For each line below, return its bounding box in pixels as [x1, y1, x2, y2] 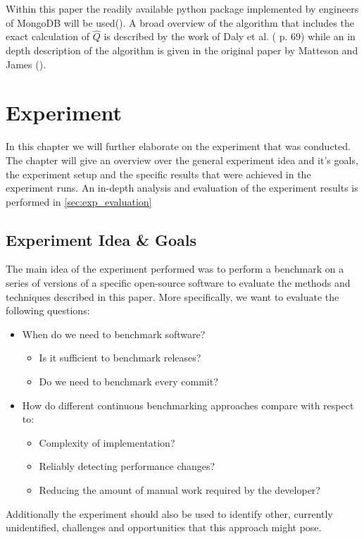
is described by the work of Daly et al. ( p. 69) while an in [103, 29, 356, 44]
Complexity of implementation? [39, 435, 175, 450]
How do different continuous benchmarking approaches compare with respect [22, 397, 354, 412]
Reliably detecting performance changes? [39, 459, 215, 473]
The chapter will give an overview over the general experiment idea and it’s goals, [6, 152, 358, 167]
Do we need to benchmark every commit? [39, 374, 218, 389]
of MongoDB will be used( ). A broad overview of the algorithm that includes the [6, 15, 354, 30]
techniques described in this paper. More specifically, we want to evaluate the [6, 289, 339, 304]
